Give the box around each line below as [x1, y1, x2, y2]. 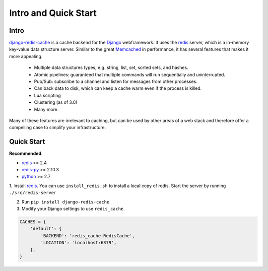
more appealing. [9, 53, 43, 59]
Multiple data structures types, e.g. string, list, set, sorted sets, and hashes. [34, 65, 189, 70]
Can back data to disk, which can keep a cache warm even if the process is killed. [34, 85, 202, 91]
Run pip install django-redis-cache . [21, 199, 111, 204]
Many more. [34, 106, 59, 112]
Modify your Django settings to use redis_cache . [21, 206, 125, 211]
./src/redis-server [9, 190, 57, 196]
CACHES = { [19, 219, 46, 224]
